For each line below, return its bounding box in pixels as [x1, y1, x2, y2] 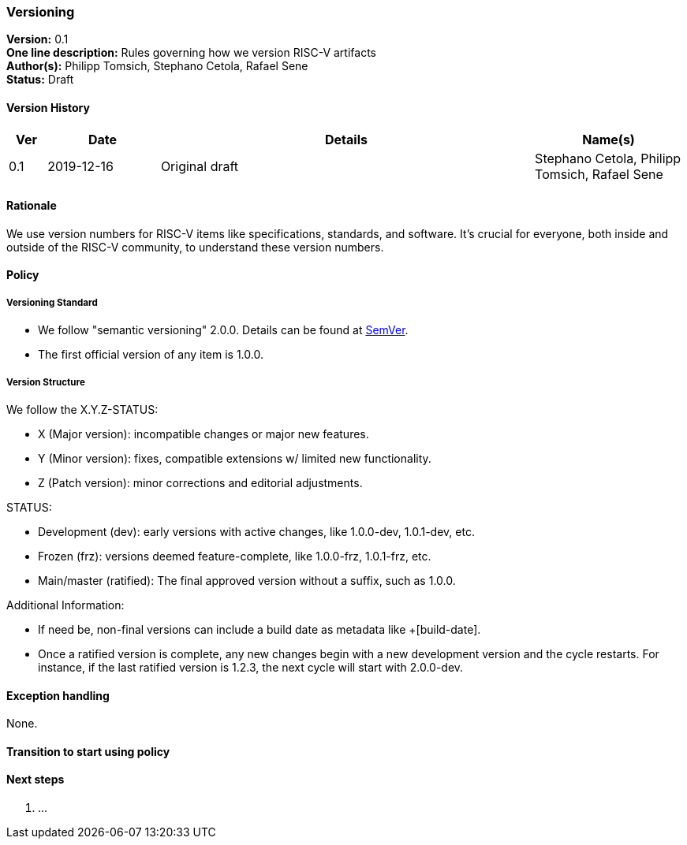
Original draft [160, 158, 239, 174]
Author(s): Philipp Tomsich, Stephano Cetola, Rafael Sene [6, 59, 308, 73]
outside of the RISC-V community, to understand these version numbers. [6, 240, 384, 254]
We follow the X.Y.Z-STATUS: [6, 402, 159, 416]
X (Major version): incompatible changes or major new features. [38, 426, 369, 441]
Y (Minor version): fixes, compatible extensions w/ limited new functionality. [38, 451, 431, 465]
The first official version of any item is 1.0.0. [38, 348, 263, 362]
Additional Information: [6, 597, 125, 612]
